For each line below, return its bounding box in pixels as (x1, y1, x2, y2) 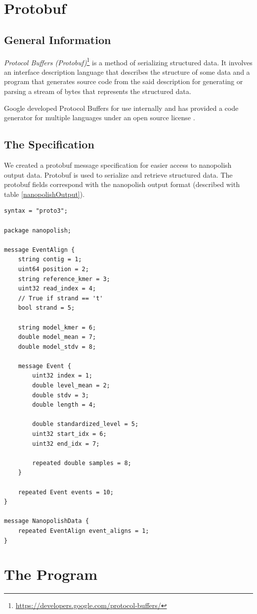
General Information (4, 32, 111, 47)
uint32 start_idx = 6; (32, 430, 107, 438)
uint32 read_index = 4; (18, 285, 96, 292)
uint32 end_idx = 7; (32, 440, 100, 447)
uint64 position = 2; (18, 265, 89, 273)
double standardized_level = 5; (32, 421, 139, 428)
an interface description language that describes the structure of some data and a (4, 66, 250, 77)
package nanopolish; (4, 227, 72, 234)
